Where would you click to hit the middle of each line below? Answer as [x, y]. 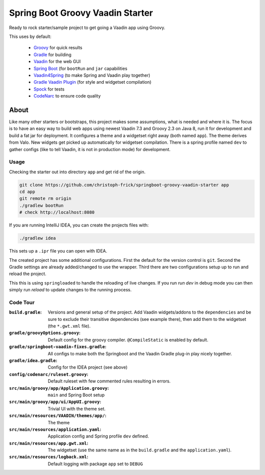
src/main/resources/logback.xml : [49, 457]
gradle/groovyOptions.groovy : [45, 333]
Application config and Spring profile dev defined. [98, 436]
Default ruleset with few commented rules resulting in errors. [109, 381]
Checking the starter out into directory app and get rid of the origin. [77, 172]
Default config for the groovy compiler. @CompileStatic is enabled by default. [128, 340]
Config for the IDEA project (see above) [88, 367]
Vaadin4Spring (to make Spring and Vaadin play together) [92, 75]
